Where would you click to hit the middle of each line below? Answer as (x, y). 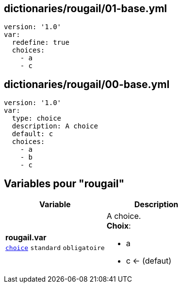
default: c (33, 134)
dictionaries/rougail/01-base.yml (86, 9)
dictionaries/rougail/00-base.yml (87, 84)
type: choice (37, 118)
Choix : (119, 226)
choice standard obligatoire (55, 248)
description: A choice (55, 126)
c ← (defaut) (149, 261)
